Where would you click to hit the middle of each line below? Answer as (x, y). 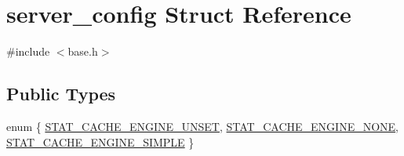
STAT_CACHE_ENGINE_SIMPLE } (100, 141)
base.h (83, 51)
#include (28, 51)
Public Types (61, 94)
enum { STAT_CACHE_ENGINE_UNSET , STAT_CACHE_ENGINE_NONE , (203, 126)
